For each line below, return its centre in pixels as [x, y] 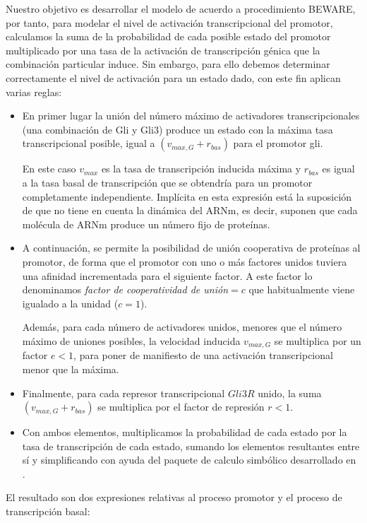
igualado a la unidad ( [70, 303]
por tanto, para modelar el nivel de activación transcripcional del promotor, [169, 22]
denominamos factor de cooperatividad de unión [125, 289]
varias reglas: [34, 92]
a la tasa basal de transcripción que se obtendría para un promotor [167, 182]
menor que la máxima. [71, 369]
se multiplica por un [318, 340]
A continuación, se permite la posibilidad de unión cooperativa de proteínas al [191, 248]
